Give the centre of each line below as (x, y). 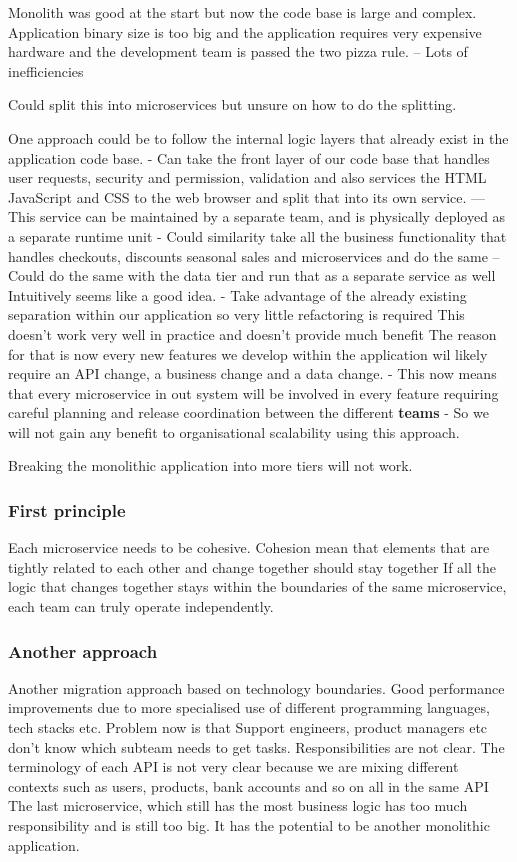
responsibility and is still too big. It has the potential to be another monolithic (249, 825)
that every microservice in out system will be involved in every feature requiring (253, 392)
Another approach (83, 650)
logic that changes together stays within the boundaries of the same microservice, (257, 586)
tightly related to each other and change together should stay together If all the (252, 566)
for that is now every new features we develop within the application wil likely (248, 353)
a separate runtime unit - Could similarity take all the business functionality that (257, 235)
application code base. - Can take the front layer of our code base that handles (249, 157)
